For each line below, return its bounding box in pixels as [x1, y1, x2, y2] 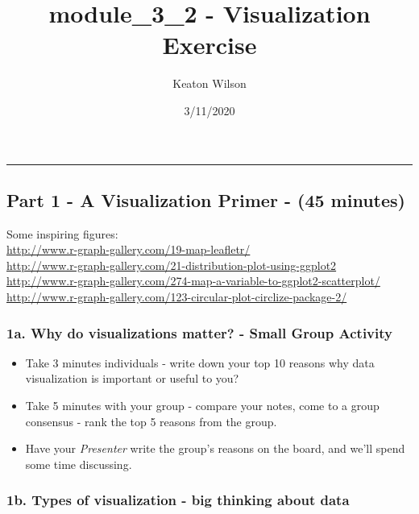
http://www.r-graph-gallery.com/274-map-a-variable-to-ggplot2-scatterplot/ [6, 272, 380, 289]
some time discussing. [25, 455, 132, 472]
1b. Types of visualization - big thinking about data [6, 490, 350, 510]
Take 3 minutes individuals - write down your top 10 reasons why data [25, 354, 375, 371]
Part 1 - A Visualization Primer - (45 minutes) [6, 187, 405, 212]
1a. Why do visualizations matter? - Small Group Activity [6, 322, 392, 342]
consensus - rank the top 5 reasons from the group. [25, 412, 277, 429]
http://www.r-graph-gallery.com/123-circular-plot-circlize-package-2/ [6, 288, 347, 305]
